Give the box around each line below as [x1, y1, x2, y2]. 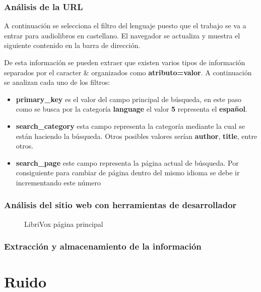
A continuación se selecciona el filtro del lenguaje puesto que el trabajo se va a [4, 20, 246, 31]
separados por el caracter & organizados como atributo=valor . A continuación [4, 67, 252, 77]
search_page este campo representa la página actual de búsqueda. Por [16, 157, 239, 168]
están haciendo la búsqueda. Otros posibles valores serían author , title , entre [16, 130, 257, 141]
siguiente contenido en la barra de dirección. [4, 40, 141, 51]
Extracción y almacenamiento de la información [4, 240, 202, 253]
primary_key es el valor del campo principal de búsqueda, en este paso [16, 93, 241, 104]
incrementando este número [16, 177, 101, 187]
